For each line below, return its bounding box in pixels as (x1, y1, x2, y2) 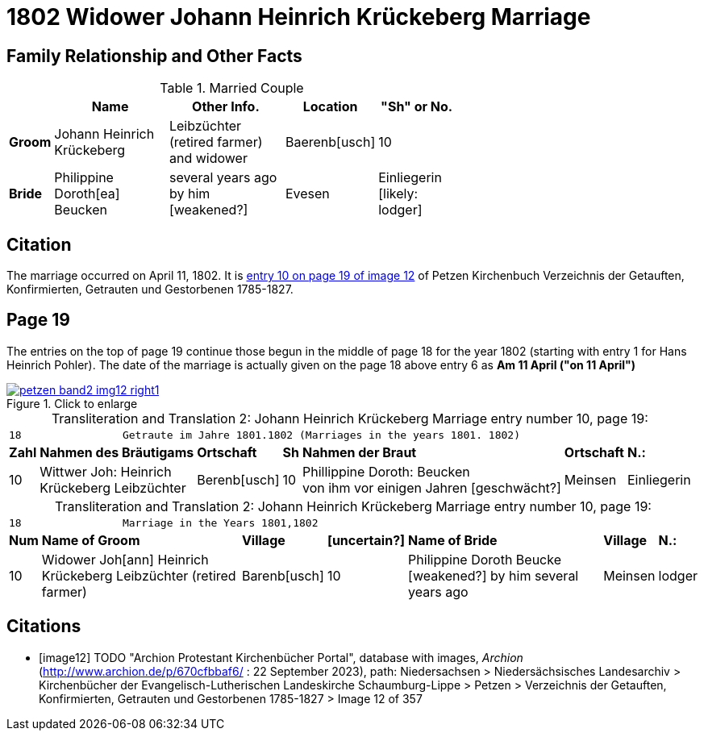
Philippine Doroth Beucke (408, 551, 561, 568)
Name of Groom (41, 531, 140, 548)
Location (302, 98, 358, 115)
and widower (169, 150, 248, 167)
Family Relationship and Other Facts (6, 45, 302, 66)
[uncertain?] (327, 531, 406, 548)
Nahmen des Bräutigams (40, 443, 194, 460)
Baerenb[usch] (285, 134, 376, 151)
